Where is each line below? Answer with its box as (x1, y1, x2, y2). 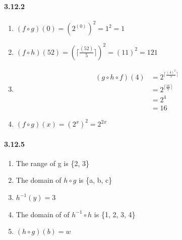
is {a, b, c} (79, 175, 112, 185)
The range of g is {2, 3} (16, 157, 89, 168)
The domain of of (16, 209, 70, 219)
